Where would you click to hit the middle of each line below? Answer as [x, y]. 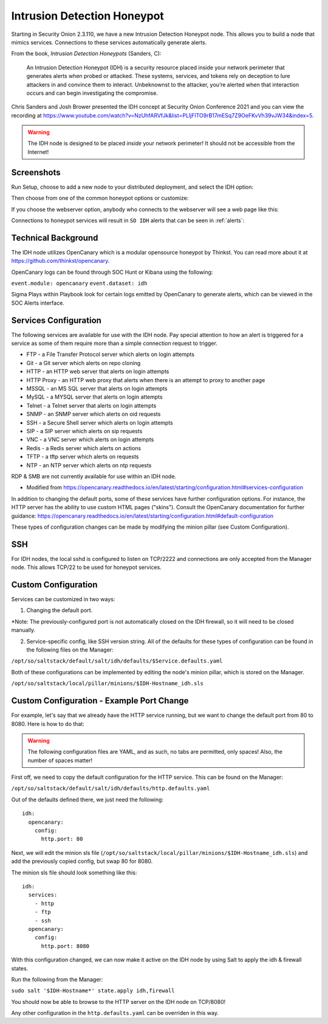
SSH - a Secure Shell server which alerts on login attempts [100, 422]
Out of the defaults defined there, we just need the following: [87, 799]
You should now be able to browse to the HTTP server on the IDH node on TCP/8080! [118, 1001]
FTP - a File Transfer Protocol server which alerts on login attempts [110, 354]
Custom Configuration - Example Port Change [100, 701]
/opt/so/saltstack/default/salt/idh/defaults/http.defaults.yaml [111, 789]
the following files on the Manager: [70, 650]
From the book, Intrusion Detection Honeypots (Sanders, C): [86, 54]
